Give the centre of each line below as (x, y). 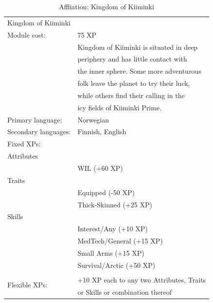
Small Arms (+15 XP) (111, 252)
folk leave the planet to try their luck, (134, 83)
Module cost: (27, 34)
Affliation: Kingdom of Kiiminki (106, 6)
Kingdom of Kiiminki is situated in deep (138, 47)
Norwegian (93, 119)
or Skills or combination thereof (124, 292)
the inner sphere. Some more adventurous (139, 71)
